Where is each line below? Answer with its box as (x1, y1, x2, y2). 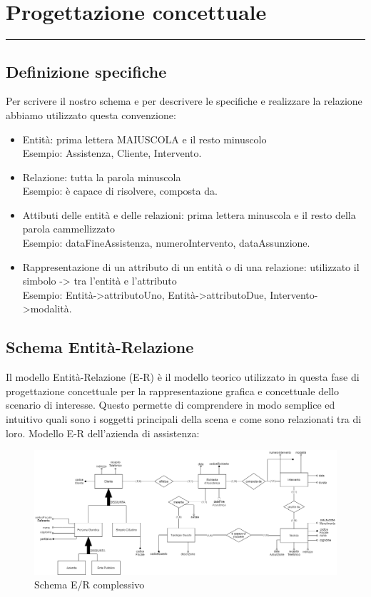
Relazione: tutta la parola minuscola (22, 169, 181, 184)
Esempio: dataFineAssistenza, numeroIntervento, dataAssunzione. (22, 235, 310, 250)
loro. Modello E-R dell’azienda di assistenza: (6, 425, 200, 440)
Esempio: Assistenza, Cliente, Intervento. (22, 146, 202, 160)
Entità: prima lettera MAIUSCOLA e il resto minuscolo (22, 131, 267, 146)
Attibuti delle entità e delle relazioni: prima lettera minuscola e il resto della (22, 207, 356, 222)
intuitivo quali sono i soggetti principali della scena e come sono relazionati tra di (6, 412, 362, 427)
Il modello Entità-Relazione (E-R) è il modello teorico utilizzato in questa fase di (6, 369, 360, 384)
